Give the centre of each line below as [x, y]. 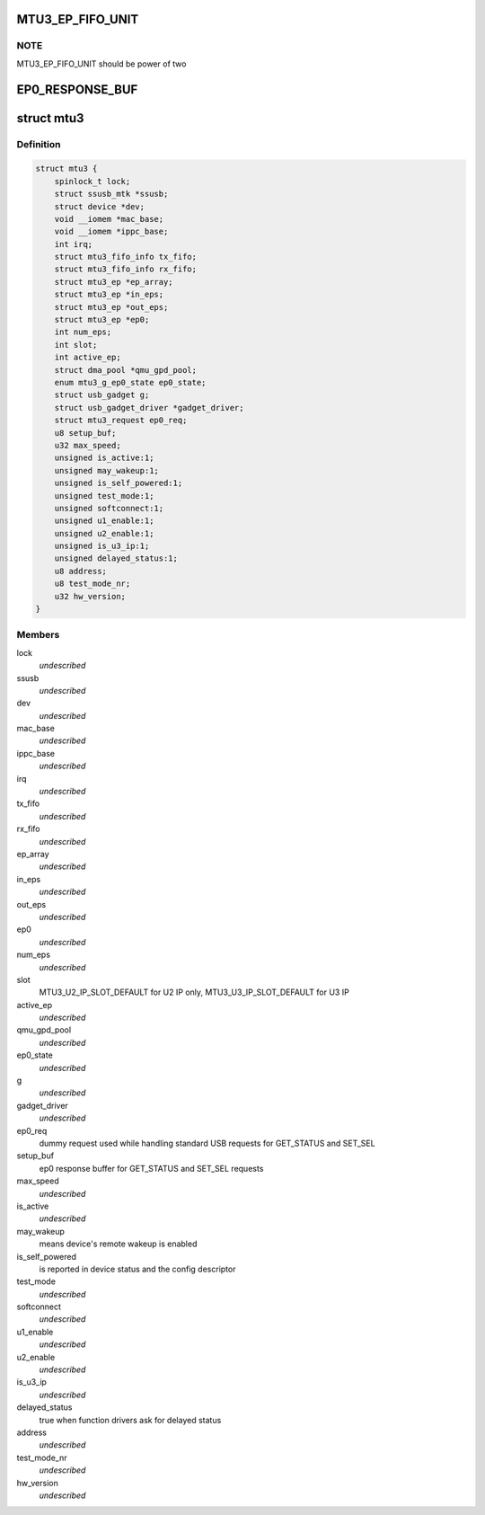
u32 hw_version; [90, 596]
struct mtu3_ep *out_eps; [111, 307]
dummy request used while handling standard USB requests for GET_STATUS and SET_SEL [207, 1143]
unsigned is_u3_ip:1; [102, 546]
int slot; [76, 345]
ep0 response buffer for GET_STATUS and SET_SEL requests [151, 1168]
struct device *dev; [100, 206]
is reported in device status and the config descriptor [137, 1269]
